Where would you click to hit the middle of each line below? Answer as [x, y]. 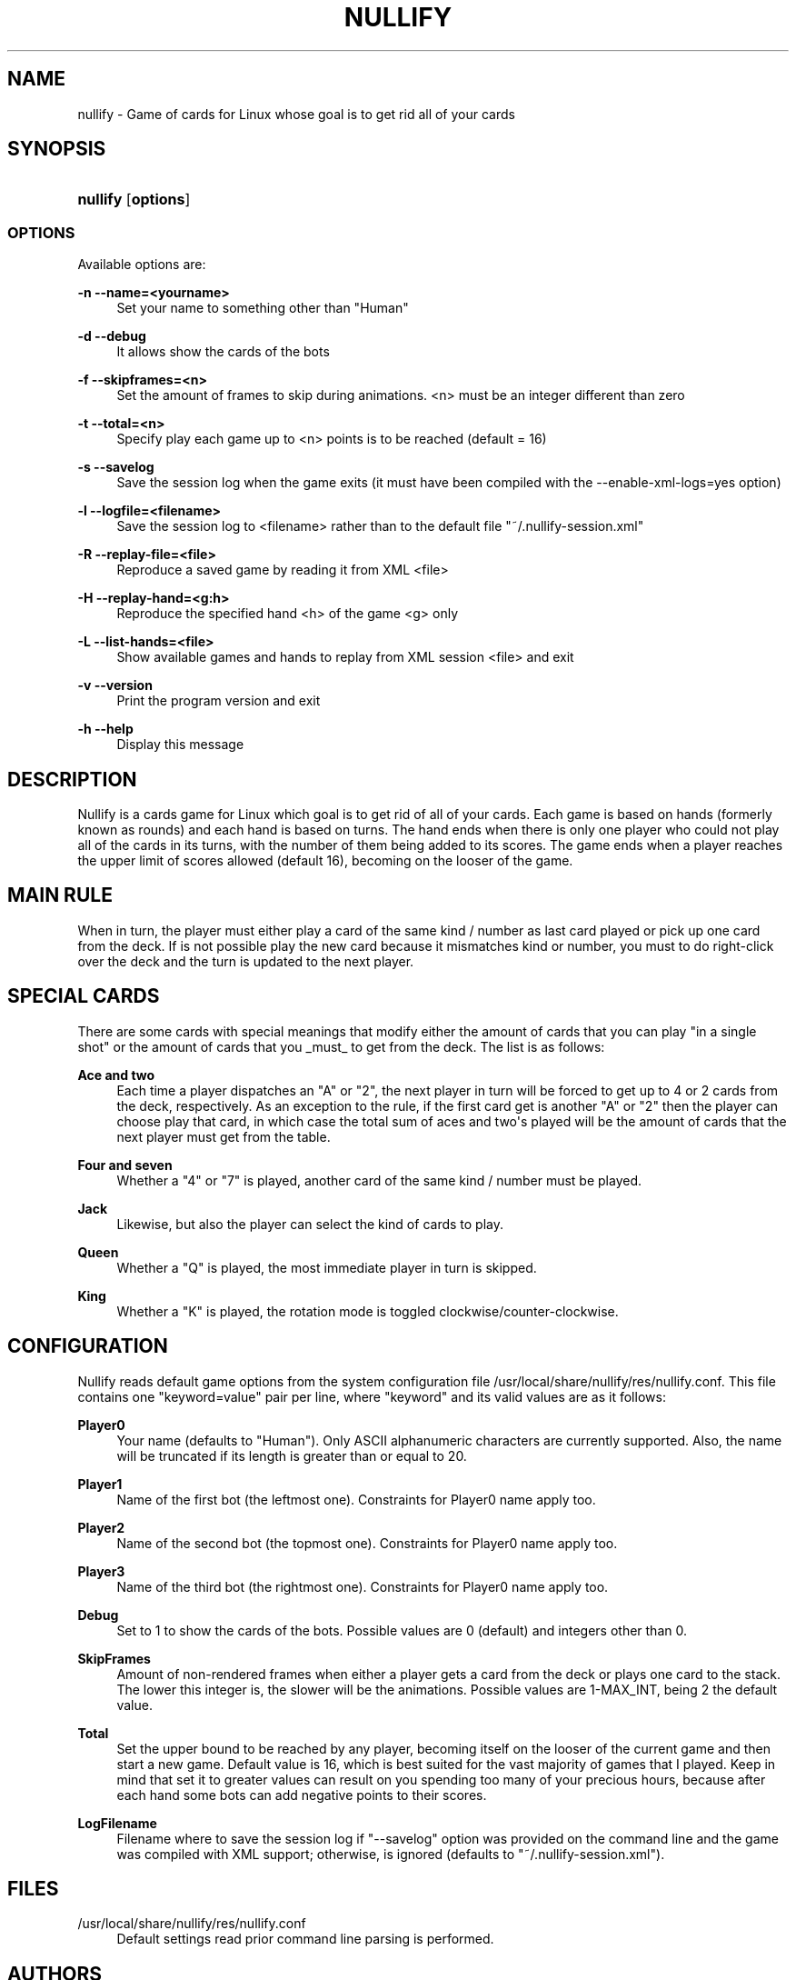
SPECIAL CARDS [84, 996]
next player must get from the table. [224, 1136]
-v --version [115, 685]
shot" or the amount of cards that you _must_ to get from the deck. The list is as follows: [341, 1046]
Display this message [180, 745]
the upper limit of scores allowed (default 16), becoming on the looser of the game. [325, 861]
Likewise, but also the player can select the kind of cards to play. [310, 1224]
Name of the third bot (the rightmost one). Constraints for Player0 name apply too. [363, 1586]
